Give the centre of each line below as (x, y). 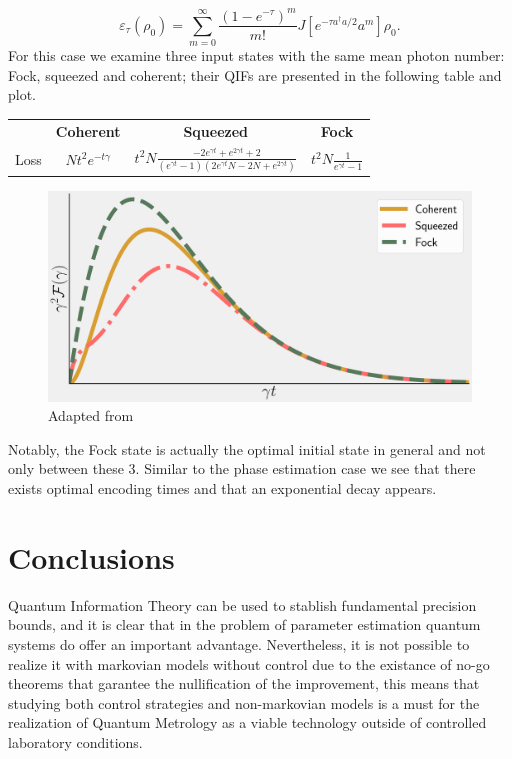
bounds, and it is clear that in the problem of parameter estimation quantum (244, 624)
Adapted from (91, 415)
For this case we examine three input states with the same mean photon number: (256, 55)
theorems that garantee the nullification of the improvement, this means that (244, 683)
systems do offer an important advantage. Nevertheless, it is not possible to (239, 643)
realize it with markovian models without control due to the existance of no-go (249, 663)
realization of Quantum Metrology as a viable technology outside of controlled (247, 722)
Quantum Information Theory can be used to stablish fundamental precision (242, 604)
